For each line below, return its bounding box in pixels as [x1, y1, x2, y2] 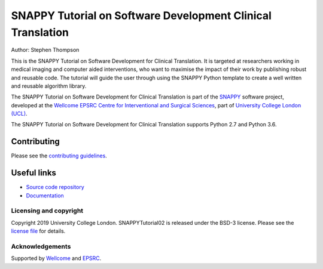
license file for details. [11, 227, 66, 235]
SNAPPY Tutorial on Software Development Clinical [11, 9, 272, 22]
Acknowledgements [11, 242, 71, 251]
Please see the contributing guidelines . [11, 152, 107, 159]
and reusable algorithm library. [11, 82, 87, 89]
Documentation [26, 191, 64, 199]
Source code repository [26, 184, 84, 191]
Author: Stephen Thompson [11, 47, 80, 54]
